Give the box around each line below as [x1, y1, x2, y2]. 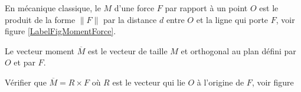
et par [14, 56, 35, 68]
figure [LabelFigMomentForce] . [5, 25, 116, 37]
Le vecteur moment [5, 44, 75, 57]
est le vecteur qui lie [112, 75, 185, 88]
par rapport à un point [165, 2, 248, 14]
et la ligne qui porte [196, 13, 269, 25]
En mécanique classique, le [5, 2, 101, 14]
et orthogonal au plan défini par [181, 44, 296, 57]
